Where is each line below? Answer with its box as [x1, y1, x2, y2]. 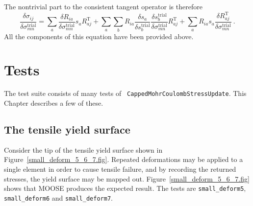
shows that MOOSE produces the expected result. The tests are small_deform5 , [4, 183, 246, 193]
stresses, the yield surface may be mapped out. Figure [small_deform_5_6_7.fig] [4, 173, 250, 183]
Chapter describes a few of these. [4, 97, 103, 108]
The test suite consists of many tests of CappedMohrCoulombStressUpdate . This [4, 88, 247, 98]
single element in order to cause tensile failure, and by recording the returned [4, 163, 236, 174]
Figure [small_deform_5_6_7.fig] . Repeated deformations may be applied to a [4, 154, 243, 164]
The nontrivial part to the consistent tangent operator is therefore [4, 1, 202, 11]
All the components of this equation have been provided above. [4, 31, 194, 41]
